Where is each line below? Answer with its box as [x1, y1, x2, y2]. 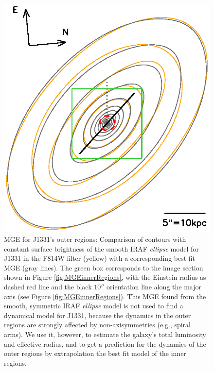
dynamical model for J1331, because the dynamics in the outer [4, 310, 191, 320]
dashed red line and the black [4, 281, 92, 291]
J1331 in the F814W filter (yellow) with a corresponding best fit [4, 253, 196, 263]
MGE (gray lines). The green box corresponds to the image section [4, 262, 203, 272]
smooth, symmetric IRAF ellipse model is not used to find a [4, 301, 183, 311]
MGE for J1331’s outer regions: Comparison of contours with [4, 234, 186, 244]
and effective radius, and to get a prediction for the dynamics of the [4, 338, 206, 349]
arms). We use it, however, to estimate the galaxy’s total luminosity [4, 329, 206, 339]
